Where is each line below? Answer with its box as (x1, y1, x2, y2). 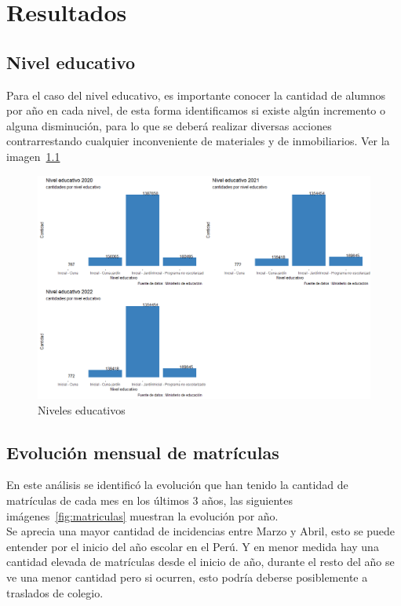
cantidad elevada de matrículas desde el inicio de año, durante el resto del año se (6, 553, 395, 570)
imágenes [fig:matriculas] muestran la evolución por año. (6, 507, 279, 524)
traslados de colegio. (6, 584, 104, 601)
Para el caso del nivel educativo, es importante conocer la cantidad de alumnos (6, 86, 386, 103)
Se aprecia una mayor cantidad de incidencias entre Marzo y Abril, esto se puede (6, 523, 396, 539)
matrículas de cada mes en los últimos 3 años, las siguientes (6, 491, 293, 508)
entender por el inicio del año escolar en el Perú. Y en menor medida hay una (6, 538, 379, 554)
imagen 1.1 (6, 148, 60, 164)
